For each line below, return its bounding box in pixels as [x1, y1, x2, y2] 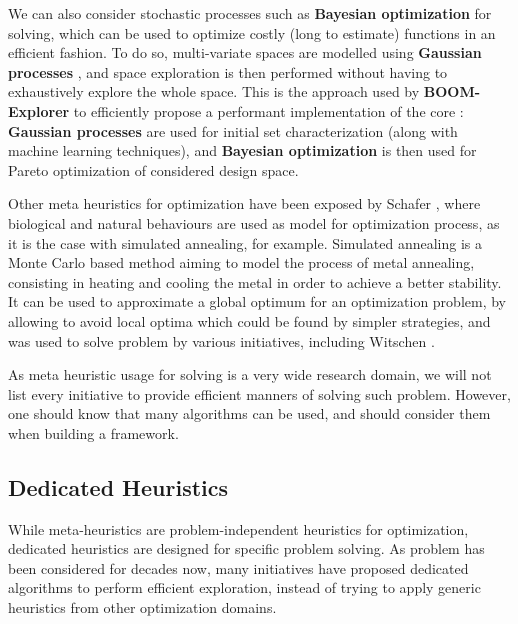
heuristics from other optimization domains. [8, 597, 277, 618]
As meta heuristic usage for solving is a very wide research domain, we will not [8, 364, 492, 385]
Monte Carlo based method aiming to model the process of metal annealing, [8, 252, 475, 273]
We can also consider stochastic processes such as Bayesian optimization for [8, 3, 492, 23]
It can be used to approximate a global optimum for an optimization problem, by [8, 291, 506, 312]
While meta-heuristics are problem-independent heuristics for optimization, [8, 518, 469, 539]
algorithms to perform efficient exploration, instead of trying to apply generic [8, 577, 481, 598]
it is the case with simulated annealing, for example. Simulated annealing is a [8, 232, 483, 253]
